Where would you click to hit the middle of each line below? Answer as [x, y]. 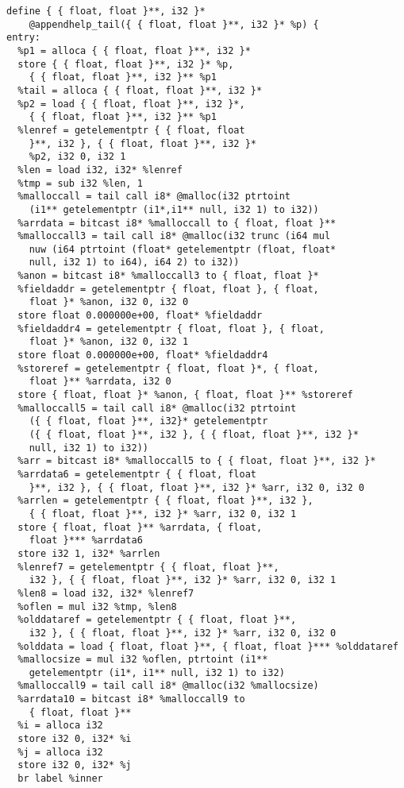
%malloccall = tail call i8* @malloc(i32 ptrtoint [154, 197]
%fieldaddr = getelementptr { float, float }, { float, [168, 289]
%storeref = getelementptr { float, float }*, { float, [168, 368]
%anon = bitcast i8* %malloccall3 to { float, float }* [168, 276]
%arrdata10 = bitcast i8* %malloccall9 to [131, 699]
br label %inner [60, 779]
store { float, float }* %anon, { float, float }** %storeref [185, 395]
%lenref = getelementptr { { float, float [131, 130]
